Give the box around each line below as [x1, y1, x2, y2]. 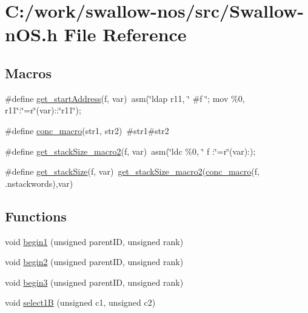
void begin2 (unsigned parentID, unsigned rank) [5, 255, 184, 268]
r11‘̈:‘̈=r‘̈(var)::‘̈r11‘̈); [5, 104, 81, 116]
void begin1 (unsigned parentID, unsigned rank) [5, 235, 184, 247]
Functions [5, 206, 67, 225]
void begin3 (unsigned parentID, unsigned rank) [5, 275, 184, 288]
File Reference [64, 22, 187, 47]
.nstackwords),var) [5, 177, 73, 189]
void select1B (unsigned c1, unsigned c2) [5, 296, 156, 309]
